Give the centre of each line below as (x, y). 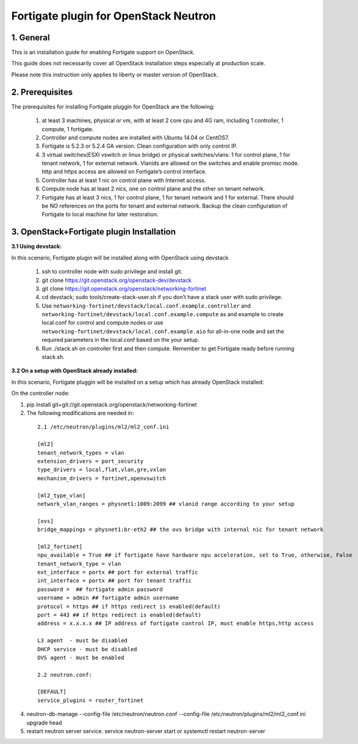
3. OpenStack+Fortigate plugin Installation (94, 232)
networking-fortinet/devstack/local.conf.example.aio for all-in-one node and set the (163, 331)
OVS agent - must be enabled (81, 657)
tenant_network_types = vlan (81, 453)
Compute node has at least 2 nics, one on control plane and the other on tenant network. (153, 189)
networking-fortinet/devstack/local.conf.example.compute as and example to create (163, 314)
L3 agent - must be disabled (83, 641)
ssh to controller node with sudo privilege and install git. (112, 272)
